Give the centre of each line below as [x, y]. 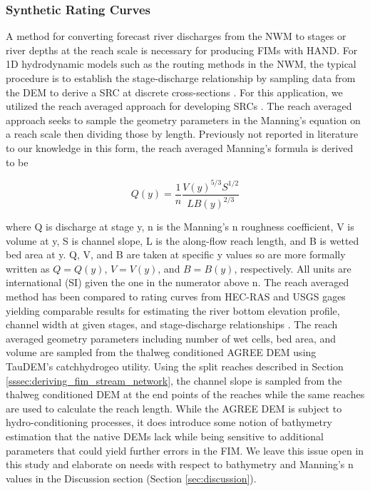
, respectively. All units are [293, 268]
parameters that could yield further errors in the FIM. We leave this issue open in [185, 450]
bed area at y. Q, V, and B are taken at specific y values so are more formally [176, 254]
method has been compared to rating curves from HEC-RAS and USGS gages [176, 297]
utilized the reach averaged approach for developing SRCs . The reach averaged [179, 106]
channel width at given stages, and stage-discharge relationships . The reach [172, 324]
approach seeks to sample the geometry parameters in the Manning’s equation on [183, 120]
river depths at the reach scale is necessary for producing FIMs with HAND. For [182, 50]
